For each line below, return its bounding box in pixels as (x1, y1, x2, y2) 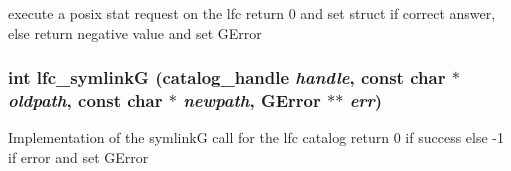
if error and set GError (8, 146, 149, 167)
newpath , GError (183, 88, 321, 113)
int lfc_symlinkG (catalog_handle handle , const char (8, 65, 446, 90)
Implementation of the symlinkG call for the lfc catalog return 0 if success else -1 (8, 127, 504, 148)
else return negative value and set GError (8, 22, 262, 43)
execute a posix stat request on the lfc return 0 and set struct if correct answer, (8, 3, 496, 23)
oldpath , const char (8, 88, 163, 113)
